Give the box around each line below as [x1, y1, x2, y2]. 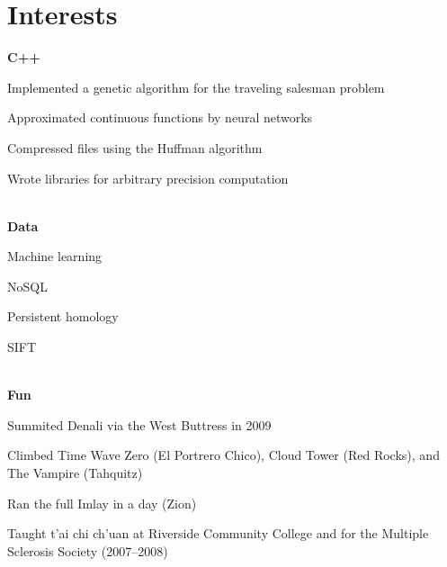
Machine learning [7, 247, 103, 265]
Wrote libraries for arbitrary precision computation [7, 168, 289, 187]
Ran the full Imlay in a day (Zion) [7, 493, 197, 512]
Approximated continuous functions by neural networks [7, 108, 313, 127]
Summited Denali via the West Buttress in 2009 [7, 415, 272, 434]
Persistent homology [7, 307, 119, 326]
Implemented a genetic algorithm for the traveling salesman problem [7, 77, 385, 96]
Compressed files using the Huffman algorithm [7, 138, 263, 157]
